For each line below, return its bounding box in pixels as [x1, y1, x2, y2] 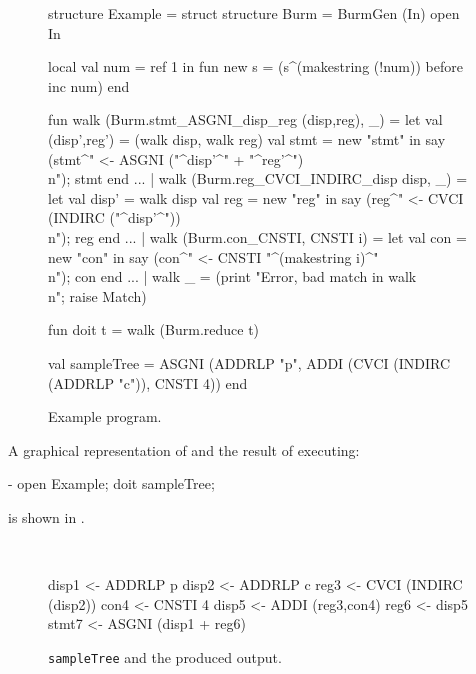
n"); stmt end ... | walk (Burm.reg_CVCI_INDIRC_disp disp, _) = [48, 168, 468, 189]
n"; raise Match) [48, 285, 147, 306]
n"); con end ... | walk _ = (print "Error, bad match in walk [48, 266, 417, 287]
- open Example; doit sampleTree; [8, 473, 215, 494]
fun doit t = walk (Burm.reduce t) [48, 319, 260, 340]
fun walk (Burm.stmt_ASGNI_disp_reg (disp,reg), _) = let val [48, 109, 443, 130]
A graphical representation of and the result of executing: [8, 439, 360, 460]
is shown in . [8, 506, 85, 527]
